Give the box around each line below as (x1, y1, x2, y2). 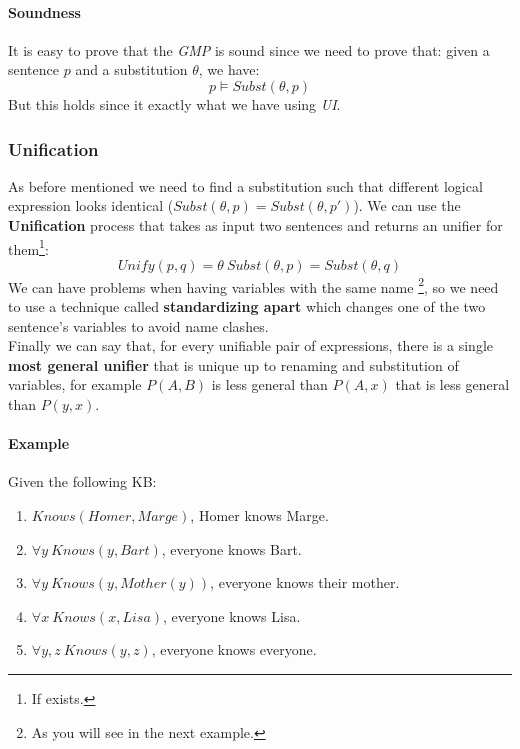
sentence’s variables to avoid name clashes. (8, 315, 269, 336)
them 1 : (8, 235, 49, 259)
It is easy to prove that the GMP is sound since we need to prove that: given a (8, 39, 490, 60)
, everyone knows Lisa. (163, 605, 301, 626)
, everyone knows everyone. (151, 639, 317, 660)
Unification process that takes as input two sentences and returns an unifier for (8, 214, 503, 235)
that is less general (395, 374, 510, 395)
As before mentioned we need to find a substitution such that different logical (8, 175, 483, 196)
